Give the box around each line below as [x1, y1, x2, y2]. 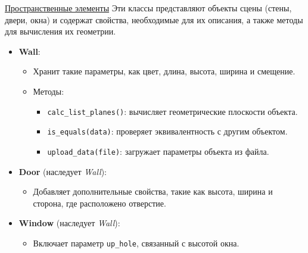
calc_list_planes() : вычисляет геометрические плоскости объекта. [47, 105, 298, 117]
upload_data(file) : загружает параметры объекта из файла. [47, 145, 269, 157]
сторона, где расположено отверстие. [33, 196, 166, 209]
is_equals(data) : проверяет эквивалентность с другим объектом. [47, 125, 288, 138]
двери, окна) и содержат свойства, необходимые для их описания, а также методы [5, 13, 303, 26]
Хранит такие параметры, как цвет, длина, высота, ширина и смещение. [33, 65, 295, 77]
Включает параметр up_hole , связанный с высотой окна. [33, 236, 239, 249]
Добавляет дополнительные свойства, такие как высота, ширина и [33, 185, 273, 198]
